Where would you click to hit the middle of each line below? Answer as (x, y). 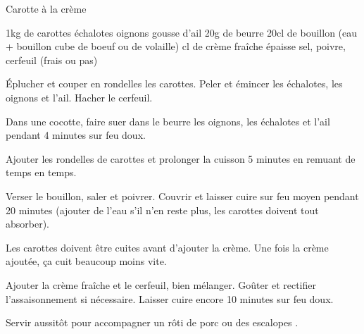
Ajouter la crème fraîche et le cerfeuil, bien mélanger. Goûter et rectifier (161, 284)
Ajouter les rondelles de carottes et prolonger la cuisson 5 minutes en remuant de (181, 158)
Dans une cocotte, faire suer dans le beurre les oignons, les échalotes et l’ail (168, 121)
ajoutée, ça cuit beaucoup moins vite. (86, 261)
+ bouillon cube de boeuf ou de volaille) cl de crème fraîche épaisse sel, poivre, (176, 46)
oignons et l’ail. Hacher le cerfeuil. (79, 97)
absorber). (28, 224)
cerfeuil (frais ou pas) (52, 60)
